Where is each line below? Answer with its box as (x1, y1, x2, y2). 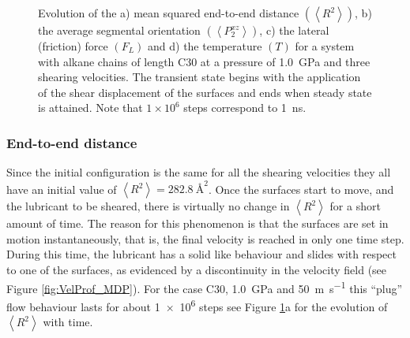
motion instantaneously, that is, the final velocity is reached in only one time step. (6, 230, 404, 247)
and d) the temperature (148, 38, 262, 54)
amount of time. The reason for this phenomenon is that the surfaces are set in (6, 215, 389, 232)
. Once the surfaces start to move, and (208, 180, 394, 197)
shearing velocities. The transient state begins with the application (38, 69, 361, 85)
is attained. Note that (38, 99, 143, 116)
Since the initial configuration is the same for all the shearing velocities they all (6, 164, 391, 180)
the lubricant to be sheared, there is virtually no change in (6, 198, 290, 214)
